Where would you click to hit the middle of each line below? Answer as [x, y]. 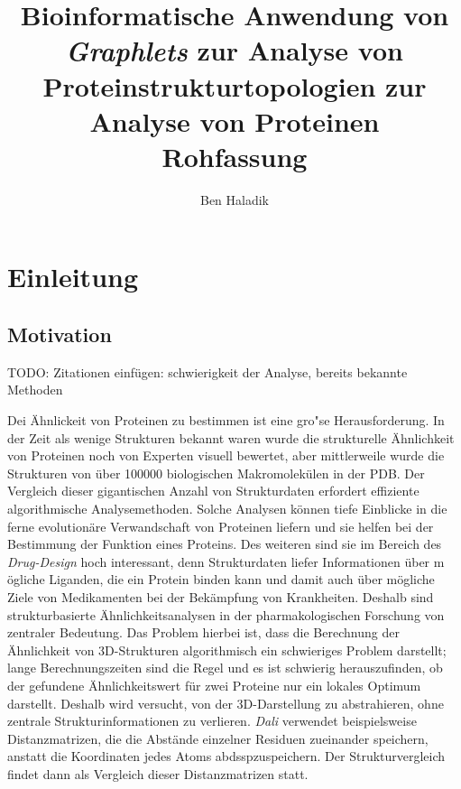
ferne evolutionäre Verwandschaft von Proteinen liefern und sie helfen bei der [221, 526]
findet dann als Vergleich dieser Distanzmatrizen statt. [158, 773]
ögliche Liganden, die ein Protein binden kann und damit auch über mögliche [221, 579]
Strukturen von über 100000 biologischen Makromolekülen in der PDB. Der [216, 473]
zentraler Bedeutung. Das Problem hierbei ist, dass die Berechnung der [203, 632]
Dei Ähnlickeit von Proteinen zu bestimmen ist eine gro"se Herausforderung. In [226, 420]
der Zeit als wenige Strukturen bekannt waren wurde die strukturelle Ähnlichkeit [231, 437]
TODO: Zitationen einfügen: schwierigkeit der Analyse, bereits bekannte [207, 371]
